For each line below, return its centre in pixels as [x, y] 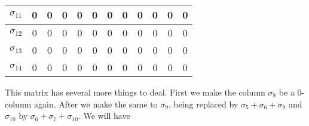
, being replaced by [203, 104]
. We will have [104, 116]
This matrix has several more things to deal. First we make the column [135, 92]
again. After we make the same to [96, 104]
